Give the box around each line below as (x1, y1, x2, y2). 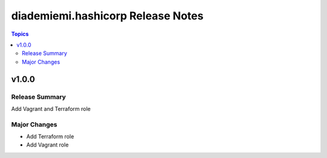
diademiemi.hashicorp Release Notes (11, 9, 204, 22)
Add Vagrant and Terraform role (11, 105, 91, 112)
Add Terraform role (26, 133, 74, 140)
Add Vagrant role (26, 141, 69, 148)
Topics (11, 30, 29, 38)
